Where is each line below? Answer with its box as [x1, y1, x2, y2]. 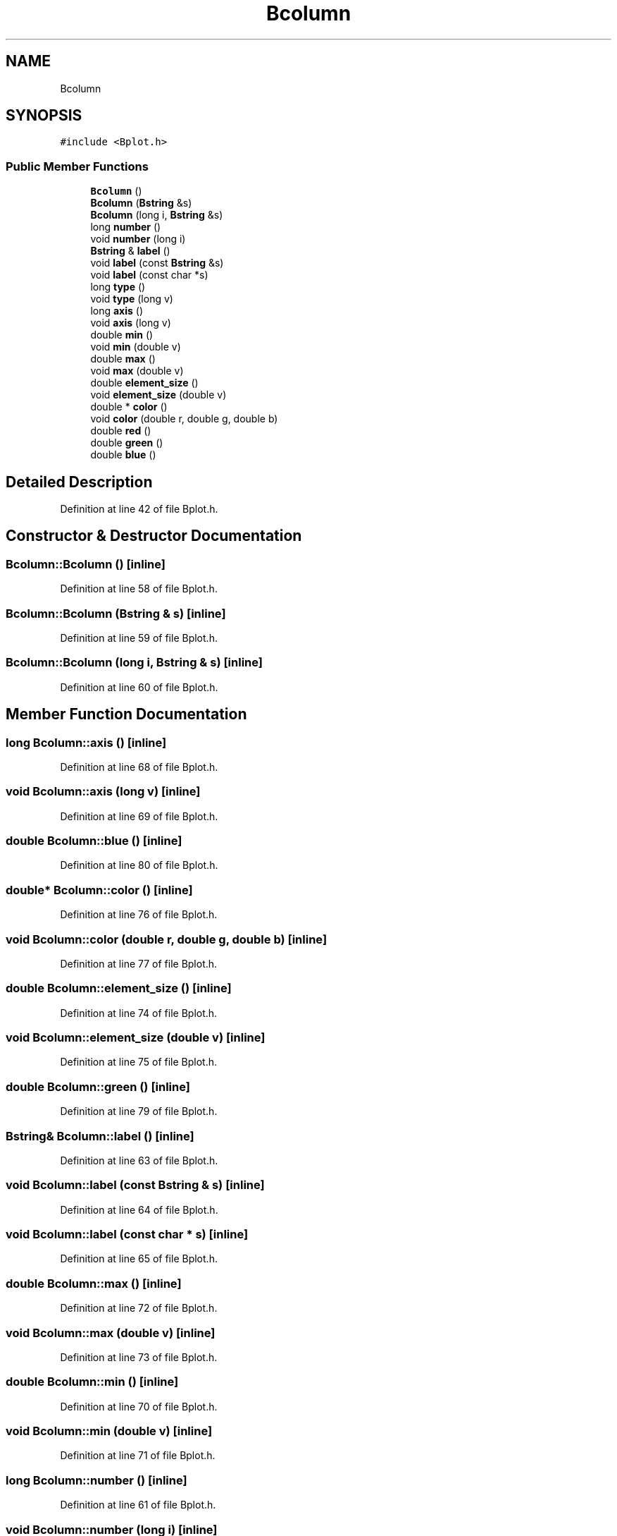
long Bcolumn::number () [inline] [6, 1473, 187, 1487]
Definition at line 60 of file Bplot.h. [60, 681, 218, 693]
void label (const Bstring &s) [90, 257, 224, 269]
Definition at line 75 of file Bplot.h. [60, 1056, 218, 1068]
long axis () [90, 305, 144, 317]
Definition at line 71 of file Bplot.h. [60, 1449, 216, 1462]
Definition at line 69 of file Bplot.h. [60, 810, 218, 822]
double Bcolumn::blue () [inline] [6, 834, 182, 848]
